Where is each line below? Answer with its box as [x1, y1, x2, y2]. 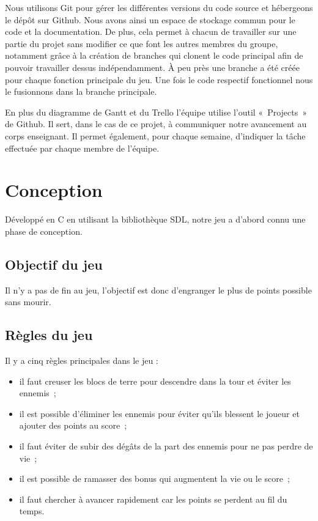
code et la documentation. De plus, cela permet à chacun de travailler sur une [5, 25, 297, 38]
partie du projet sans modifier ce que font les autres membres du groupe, [5, 37, 278, 50]
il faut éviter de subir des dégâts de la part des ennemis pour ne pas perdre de [19, 440, 313, 452]
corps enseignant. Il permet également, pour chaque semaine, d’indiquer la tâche [5, 129, 306, 142]
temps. [19, 504, 45, 517]
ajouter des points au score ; [19, 419, 127, 432]
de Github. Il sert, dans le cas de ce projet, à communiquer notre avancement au [5, 117, 307, 130]
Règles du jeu [5, 325, 93, 344]
